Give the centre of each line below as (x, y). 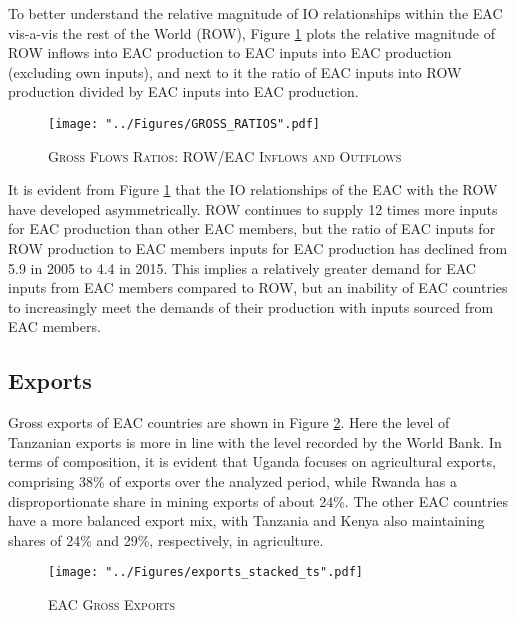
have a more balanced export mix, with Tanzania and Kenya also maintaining (246, 520)
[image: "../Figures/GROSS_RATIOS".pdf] (184, 123)
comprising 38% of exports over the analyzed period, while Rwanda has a (232, 480)
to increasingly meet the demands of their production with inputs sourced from (251, 306)
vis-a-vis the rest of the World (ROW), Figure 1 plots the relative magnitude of (251, 32)
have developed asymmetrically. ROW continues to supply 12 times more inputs (253, 208)
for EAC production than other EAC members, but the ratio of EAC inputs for (252, 228)
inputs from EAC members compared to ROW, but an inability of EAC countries (258, 287)
